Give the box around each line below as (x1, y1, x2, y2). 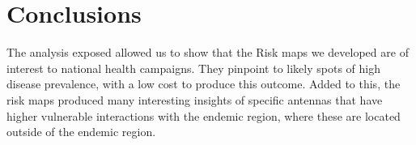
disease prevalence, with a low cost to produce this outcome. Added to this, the (6, 75, 401, 92)
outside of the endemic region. (6, 123, 156, 140)
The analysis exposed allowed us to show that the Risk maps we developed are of (6, 44, 409, 61)
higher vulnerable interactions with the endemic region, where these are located (6, 107, 401, 124)
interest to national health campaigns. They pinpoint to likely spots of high (6, 59, 380, 76)
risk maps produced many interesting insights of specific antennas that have (6, 91, 383, 108)
